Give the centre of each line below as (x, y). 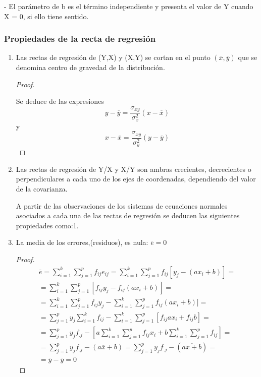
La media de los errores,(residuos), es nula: (82, 242)
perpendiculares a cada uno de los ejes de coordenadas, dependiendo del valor (136, 179)
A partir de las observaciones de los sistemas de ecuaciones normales (122, 205)
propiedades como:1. (47, 225)
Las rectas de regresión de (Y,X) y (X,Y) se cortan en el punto (113, 57)
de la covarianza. (42, 189)
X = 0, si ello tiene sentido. (46, 16)
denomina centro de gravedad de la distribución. (90, 67)
